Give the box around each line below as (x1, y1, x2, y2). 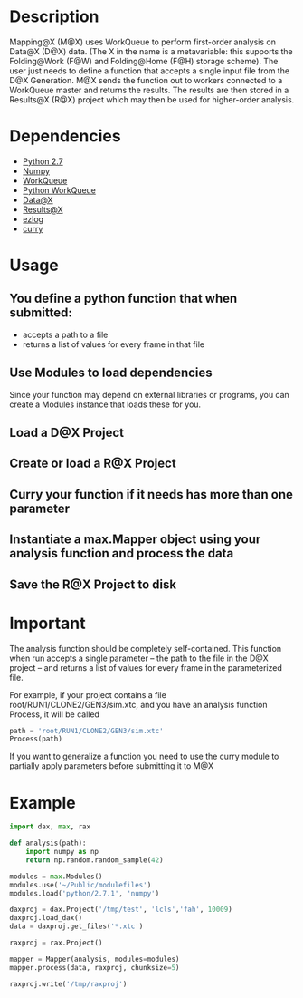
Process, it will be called (9, 709, 99, 720)
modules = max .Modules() (9, 872, 103, 881)
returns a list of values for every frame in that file (22, 338, 205, 350)
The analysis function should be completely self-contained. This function (9, 643, 282, 654)
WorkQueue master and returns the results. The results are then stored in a (9, 84, 289, 95)
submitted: (9, 305, 72, 321)
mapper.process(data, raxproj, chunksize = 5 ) (9, 963, 180, 972)
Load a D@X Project (9, 425, 125, 441)
